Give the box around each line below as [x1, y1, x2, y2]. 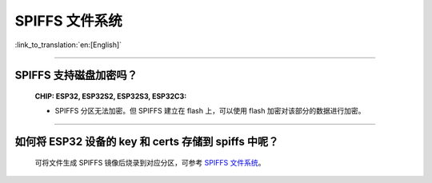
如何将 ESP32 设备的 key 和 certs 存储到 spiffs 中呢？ [14, 135, 279, 149]
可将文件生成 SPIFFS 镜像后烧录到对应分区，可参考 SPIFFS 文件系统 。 [34, 157, 266, 167]
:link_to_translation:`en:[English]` [14, 40, 122, 50]
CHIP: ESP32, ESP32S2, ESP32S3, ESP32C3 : [34, 91, 187, 101]
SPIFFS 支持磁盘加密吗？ [14, 69, 138, 82]
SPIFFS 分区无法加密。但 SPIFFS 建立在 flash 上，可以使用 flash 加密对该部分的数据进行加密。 [54, 106, 366, 116]
